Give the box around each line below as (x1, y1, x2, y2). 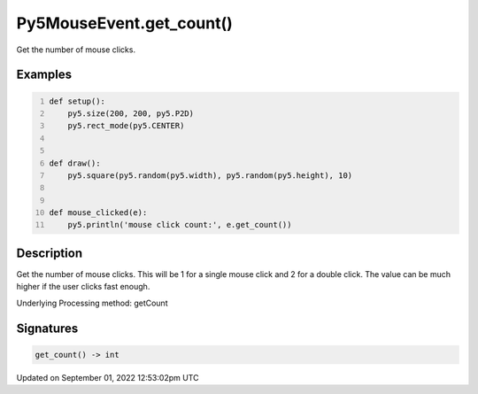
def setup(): (49, 96, 106, 106)
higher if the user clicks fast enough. (16, 282, 150, 292)
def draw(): (49, 158, 101, 168)
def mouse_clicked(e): (49, 208, 148, 218)
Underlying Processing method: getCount (16, 297, 168, 308)
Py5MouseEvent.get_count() (16, 13, 234, 33)
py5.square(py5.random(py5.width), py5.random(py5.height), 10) (67, 170, 353, 181)
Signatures (16, 321, 79, 336)
